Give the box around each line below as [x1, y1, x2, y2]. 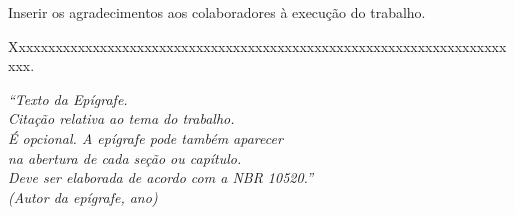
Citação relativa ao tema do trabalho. [8, 108, 235, 129]
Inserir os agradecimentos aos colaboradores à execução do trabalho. [8, 2, 426, 22]
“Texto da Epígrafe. [8, 88, 128, 109]
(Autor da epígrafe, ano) [8, 186, 158, 207]
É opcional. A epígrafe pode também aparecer [8, 127, 283, 148]
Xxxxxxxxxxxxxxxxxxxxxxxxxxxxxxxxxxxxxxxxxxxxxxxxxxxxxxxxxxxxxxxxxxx [8, 35, 507, 56]
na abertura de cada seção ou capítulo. [8, 147, 242, 168]
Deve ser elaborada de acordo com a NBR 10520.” [8, 167, 313, 188]
